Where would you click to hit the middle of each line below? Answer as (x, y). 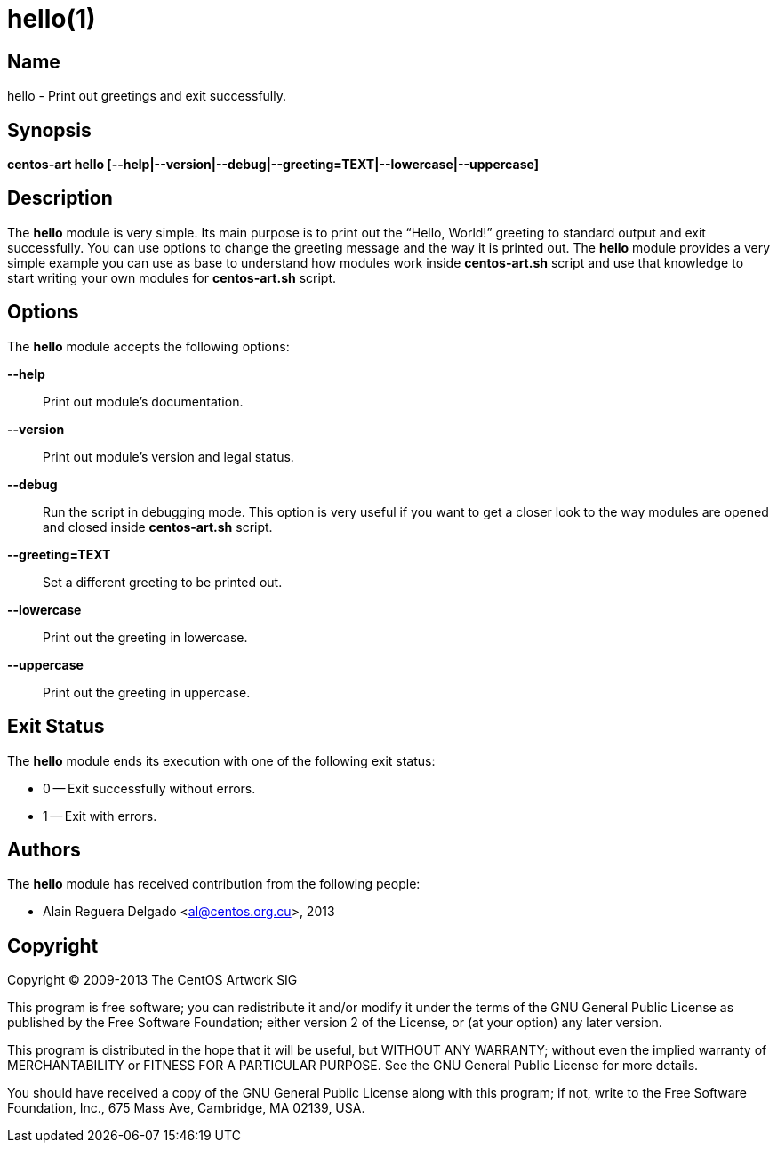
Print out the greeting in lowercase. (145, 637)
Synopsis (49, 130)
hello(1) (52, 19)
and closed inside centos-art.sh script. (158, 527)
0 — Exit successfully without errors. (149, 788)
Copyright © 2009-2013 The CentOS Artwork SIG (152, 980)
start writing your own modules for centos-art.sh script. (172, 277)
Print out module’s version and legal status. (168, 456)
